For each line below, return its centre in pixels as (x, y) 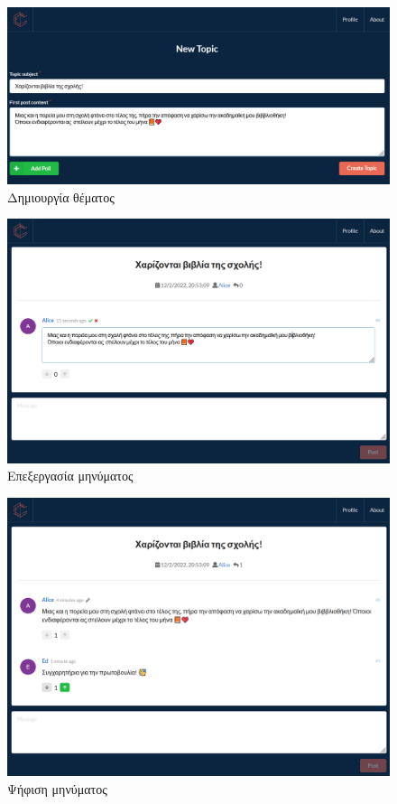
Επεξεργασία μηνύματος (70, 476)
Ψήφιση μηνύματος (57, 788)
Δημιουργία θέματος (61, 196)
